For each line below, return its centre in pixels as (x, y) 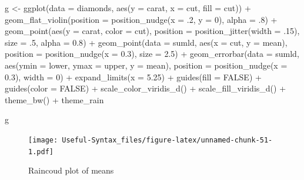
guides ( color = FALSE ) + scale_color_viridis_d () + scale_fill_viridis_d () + (146, 88)
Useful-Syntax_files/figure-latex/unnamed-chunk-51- (167, 140)
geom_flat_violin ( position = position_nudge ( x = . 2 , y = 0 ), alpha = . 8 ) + (141, 19)
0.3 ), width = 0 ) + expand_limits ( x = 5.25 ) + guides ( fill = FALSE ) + (133, 77)
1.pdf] (41, 152)
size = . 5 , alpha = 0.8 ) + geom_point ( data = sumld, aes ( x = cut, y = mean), (146, 42)
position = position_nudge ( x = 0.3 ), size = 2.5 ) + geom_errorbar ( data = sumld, (152, 54)
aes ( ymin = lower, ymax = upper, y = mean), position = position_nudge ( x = (146, 65)
